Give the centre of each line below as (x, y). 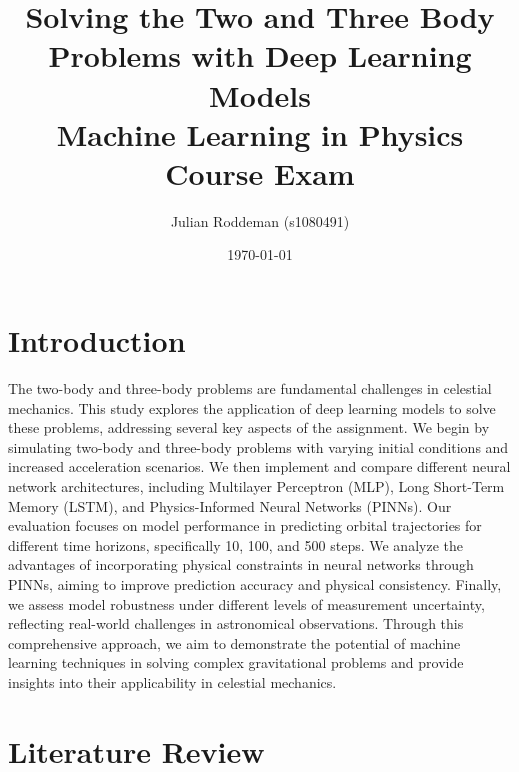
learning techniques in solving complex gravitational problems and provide (236, 662)
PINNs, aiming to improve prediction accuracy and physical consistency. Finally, (255, 583)
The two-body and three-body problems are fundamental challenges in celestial (250, 388)
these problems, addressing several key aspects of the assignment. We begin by (249, 427)
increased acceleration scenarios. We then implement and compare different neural (259, 466)
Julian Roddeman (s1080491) (260, 220)
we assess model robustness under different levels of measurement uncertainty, (246, 603)
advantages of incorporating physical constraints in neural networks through (241, 564)
